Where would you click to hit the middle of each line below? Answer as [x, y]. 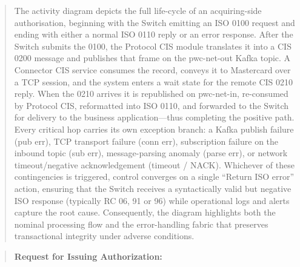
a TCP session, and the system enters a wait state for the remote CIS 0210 [154, 81]
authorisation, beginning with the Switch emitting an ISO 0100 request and [155, 22]
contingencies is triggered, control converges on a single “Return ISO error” [154, 176]
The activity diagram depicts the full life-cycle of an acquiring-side [138, 10]
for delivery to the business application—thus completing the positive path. [154, 117]
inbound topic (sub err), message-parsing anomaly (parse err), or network [151, 153]
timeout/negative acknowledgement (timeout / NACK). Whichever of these [154, 164]
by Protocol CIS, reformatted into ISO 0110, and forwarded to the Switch [152, 105]
